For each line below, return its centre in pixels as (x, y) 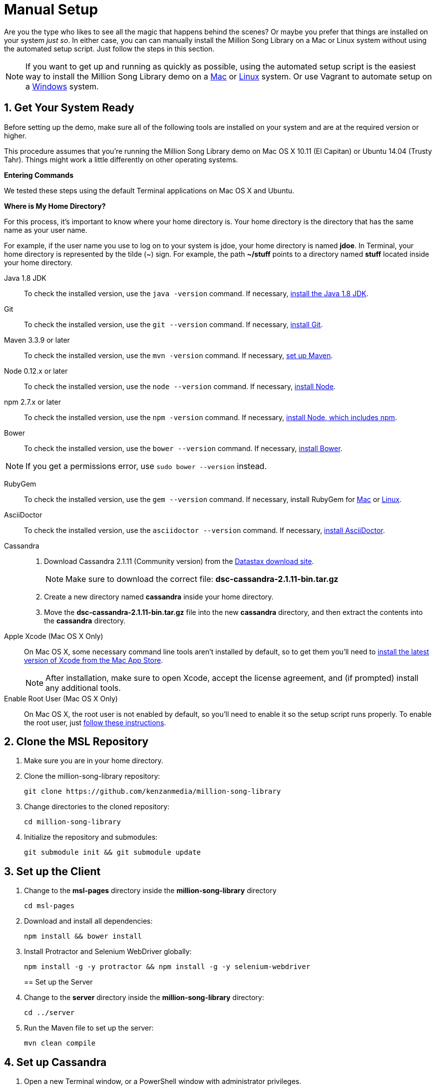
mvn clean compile (60, 1043)
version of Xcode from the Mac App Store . (94, 660)
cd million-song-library (72, 822)
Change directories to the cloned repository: (97, 807)
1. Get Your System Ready (69, 108)
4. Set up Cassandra (55, 1062)
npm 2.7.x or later (32, 402)
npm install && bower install (83, 936)
